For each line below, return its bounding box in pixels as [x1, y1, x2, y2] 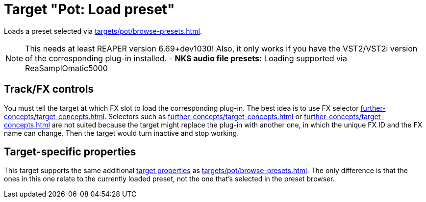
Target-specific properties [4, 146, 136, 158]
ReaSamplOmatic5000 [25, 63, 108, 73]
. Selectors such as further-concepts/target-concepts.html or [104, 112, 302, 121]
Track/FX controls [4, 83, 94, 96]
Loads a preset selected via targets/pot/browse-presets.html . [4, 26, 202, 35]
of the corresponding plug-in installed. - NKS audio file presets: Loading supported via [25, 53, 347, 63]
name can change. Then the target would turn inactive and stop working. [4, 128, 239, 137]
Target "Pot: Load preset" [4, 1, 175, 18]
